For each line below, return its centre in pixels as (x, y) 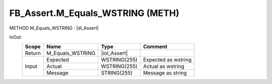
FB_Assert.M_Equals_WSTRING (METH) (94, 13)
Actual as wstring (164, 66)
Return (33, 53)
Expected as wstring (167, 60)
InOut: (16, 37)
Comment (155, 46)
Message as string (165, 73)
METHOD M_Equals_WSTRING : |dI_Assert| (54, 28)
